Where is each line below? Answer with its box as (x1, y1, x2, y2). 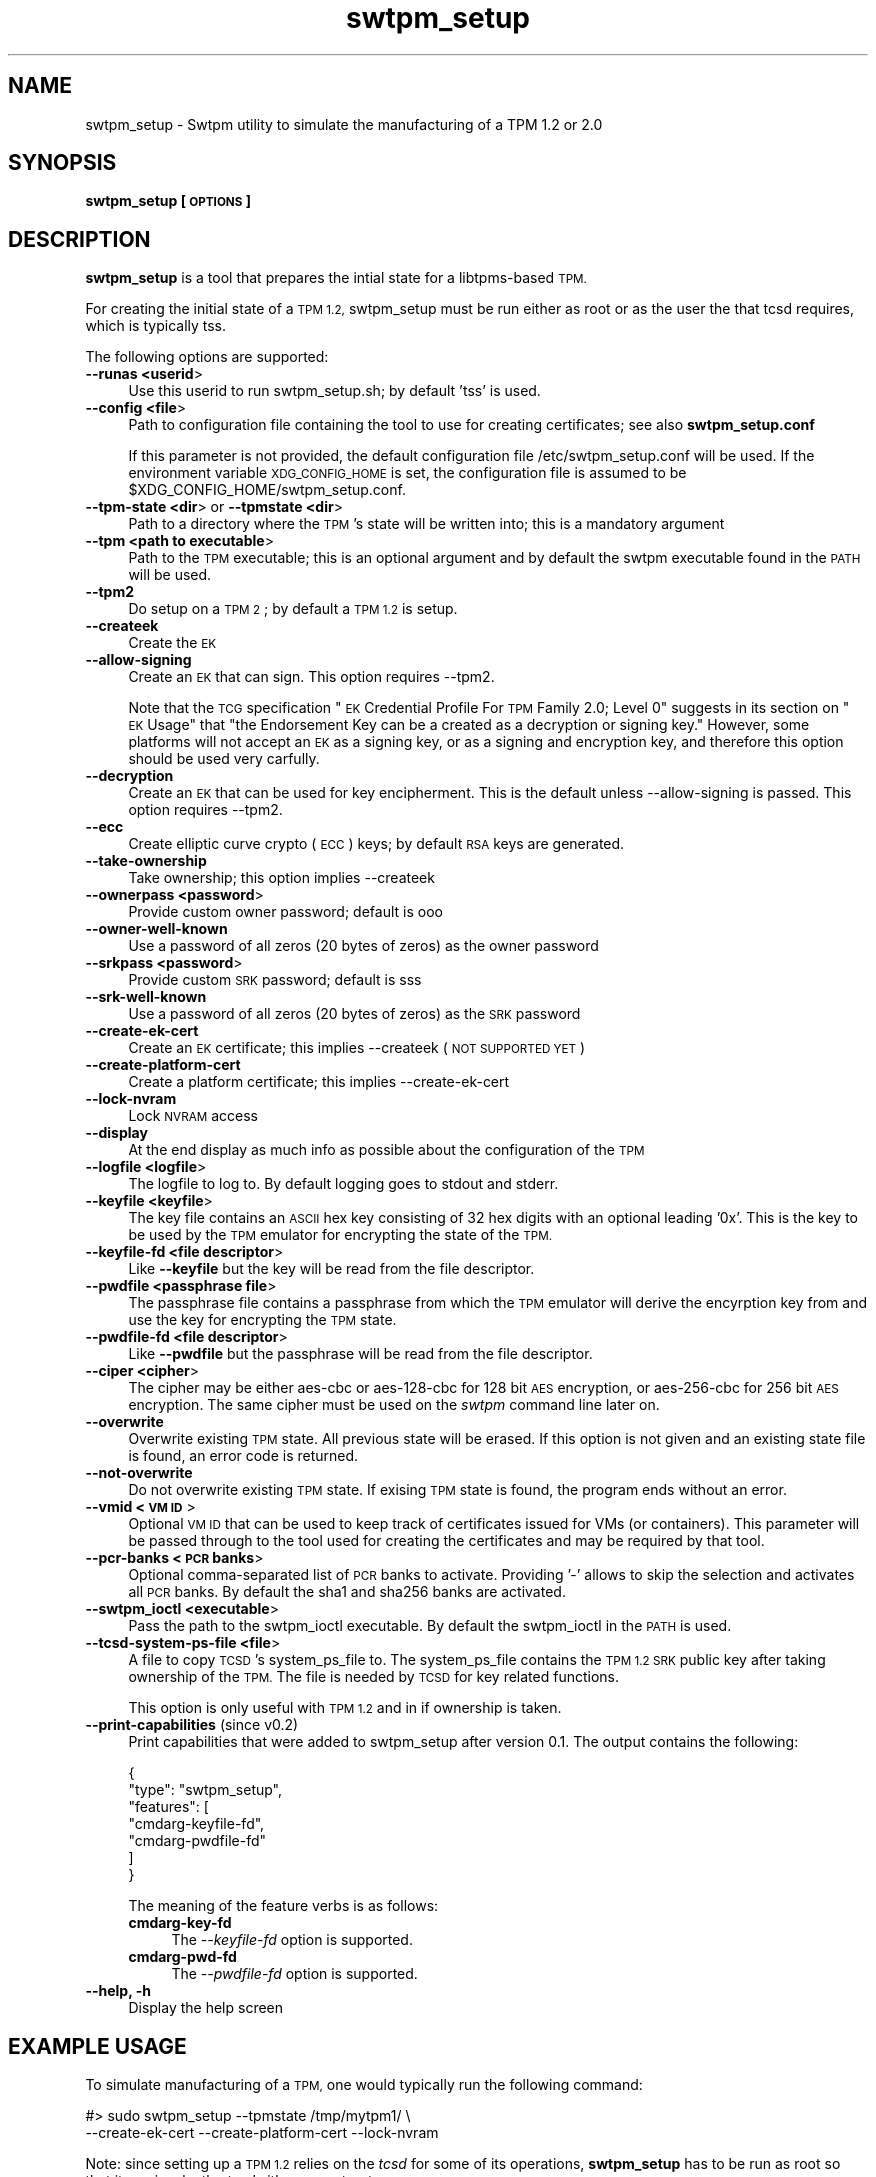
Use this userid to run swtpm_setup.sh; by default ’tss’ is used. (128, 382, 541, 400)
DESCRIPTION (8, 226, 151, 252)
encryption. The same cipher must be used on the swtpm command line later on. (128, 1396, 660, 1414)
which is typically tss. (85, 317, 227, 335)
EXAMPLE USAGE (8, 2033, 187, 2059)
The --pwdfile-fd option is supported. (171, 1965, 418, 1983)
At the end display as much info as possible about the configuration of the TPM (128, 1141, 645, 1159)
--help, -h (85, 1982, 151, 2000)
